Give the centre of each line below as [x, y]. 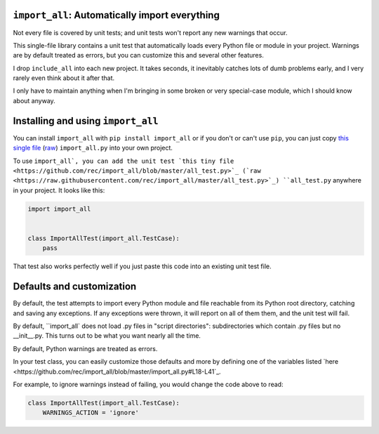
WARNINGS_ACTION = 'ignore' [91, 413]
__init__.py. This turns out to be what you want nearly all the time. [107, 336]
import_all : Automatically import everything [117, 15]
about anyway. [34, 100]
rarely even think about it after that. [64, 78]
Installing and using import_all [86, 120]
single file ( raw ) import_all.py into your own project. [93, 148]
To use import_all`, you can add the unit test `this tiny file [124, 161]
